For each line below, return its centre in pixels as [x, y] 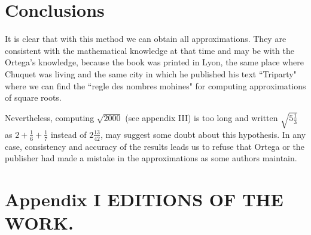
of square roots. [33, 97]
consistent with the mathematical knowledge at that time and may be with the [150, 50]
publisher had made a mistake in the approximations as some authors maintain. [151, 158]
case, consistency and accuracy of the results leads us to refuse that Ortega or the [155, 146]
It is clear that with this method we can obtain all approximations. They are [146, 39]
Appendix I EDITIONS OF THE [144, 199]
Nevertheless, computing [50, 117]
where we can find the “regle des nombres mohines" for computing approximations [155, 85]
